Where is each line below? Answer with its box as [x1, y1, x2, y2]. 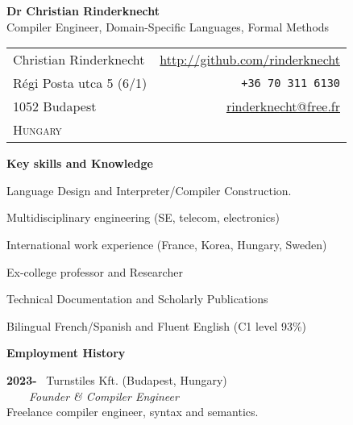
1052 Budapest [13, 97, 97, 116]
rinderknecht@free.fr [226, 97, 340, 116]
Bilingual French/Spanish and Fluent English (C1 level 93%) [6, 317, 307, 334]
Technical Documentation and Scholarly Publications [6, 290, 268, 307]
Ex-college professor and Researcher [6, 263, 183, 280]
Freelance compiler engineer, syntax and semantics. [6, 403, 259, 420]
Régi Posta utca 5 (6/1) [13, 73, 147, 93]
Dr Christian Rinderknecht [6, 2, 160, 19]
